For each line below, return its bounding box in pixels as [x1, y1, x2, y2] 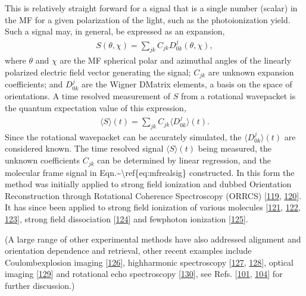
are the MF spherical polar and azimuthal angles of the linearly [60, 54, 292, 67]
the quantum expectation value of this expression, [5, 101, 186, 114]
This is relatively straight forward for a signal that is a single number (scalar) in [5, 2, 298, 14]
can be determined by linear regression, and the [97, 154, 271, 166]
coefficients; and [5, 78, 63, 90]
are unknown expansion [208, 66, 294, 78]
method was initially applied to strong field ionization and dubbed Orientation [5, 178, 292, 190]
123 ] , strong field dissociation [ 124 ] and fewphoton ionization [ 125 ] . [5, 212, 248, 225]
